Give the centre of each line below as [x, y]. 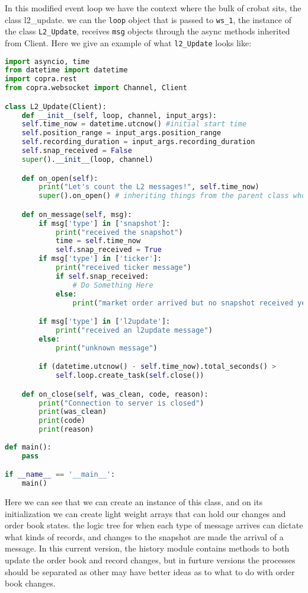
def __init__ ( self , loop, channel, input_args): [119, 115]
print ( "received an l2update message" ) [134, 330]
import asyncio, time [47, 61]
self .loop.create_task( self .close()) [130, 376]
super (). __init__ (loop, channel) [87, 159]
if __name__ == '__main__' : [60, 475]
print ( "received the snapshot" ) [119, 232]
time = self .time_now [98, 241]
